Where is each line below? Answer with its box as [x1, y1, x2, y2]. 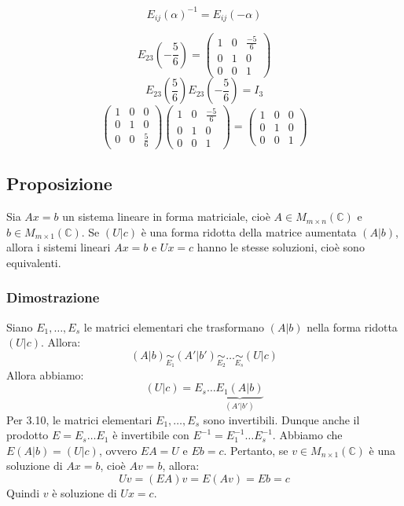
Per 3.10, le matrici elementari [6, 411, 152, 427]
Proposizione [6, 171, 112, 196]
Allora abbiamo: [6, 366, 84, 383]
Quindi [6, 484, 40, 500]
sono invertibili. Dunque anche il [203, 411, 360, 427]
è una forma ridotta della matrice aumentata [141, 223, 357, 240]
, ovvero [98, 442, 138, 458]
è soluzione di [52, 484, 117, 500]
